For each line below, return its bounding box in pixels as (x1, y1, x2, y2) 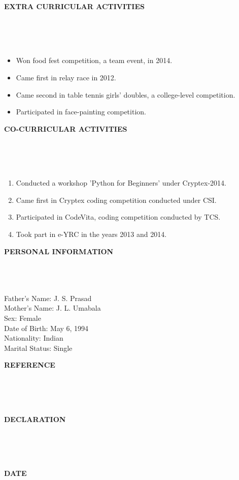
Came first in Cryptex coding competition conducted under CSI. (16, 194, 217, 205)
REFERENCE (4, 359, 55, 370)
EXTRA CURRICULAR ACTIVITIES (4, 1, 145, 11)
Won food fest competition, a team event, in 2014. (16, 55, 173, 66)
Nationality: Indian (4, 333, 63, 343)
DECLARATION (4, 413, 66, 424)
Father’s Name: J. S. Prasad (4, 292, 92, 303)
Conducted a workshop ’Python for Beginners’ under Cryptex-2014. (16, 177, 226, 188)
